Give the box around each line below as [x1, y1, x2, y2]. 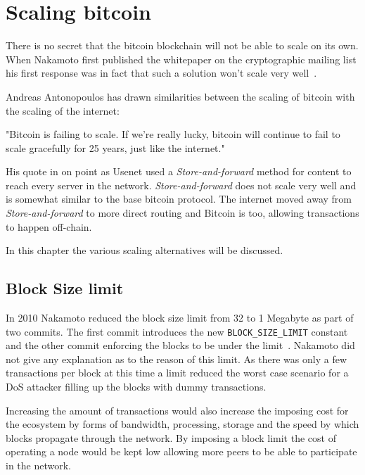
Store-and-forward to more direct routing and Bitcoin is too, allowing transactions [6, 205, 359, 220]
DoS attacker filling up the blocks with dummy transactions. [6, 379, 267, 394]
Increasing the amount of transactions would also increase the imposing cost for [6, 403, 349, 417]
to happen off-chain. [6, 219, 92, 234]
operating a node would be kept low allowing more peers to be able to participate [6, 444, 357, 459]
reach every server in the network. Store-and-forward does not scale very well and [6, 177, 357, 192]
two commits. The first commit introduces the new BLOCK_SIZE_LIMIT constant [6, 324, 348, 338]
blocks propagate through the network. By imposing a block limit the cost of [6, 430, 336, 445]
